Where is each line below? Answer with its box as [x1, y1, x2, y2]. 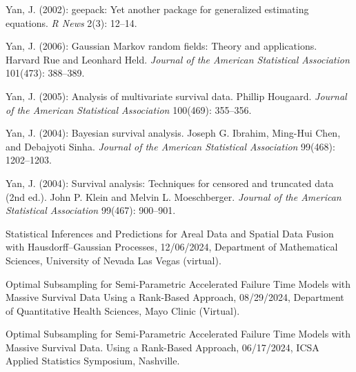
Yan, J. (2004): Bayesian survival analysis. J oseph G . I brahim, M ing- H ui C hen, [6, 126, 341, 140]
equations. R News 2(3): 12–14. [6, 15, 137, 30]
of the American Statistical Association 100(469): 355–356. [6, 102, 252, 117]
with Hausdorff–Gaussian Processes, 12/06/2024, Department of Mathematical [6, 239, 338, 254]
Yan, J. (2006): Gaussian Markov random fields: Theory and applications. [6, 39, 317, 53]
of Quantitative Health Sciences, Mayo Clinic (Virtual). [6, 303, 240, 317]
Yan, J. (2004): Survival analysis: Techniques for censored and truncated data [6, 175, 334, 190]
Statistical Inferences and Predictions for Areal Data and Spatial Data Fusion [6, 226, 334, 240]
